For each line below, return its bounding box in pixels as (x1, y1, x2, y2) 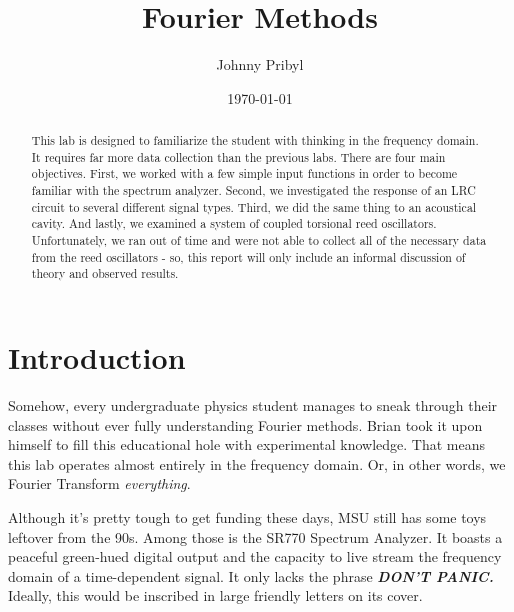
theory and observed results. (31, 265, 179, 282)
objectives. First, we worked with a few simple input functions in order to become (31, 165, 458, 182)
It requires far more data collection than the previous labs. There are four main (31, 148, 446, 165)
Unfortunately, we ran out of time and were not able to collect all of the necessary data (31, 232, 487, 249)
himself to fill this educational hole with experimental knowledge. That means (8, 434, 486, 455)
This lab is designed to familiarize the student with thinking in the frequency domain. (31, 132, 479, 149)
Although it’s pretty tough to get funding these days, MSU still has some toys (8, 506, 487, 527)
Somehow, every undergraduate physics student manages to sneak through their (8, 394, 498, 415)
